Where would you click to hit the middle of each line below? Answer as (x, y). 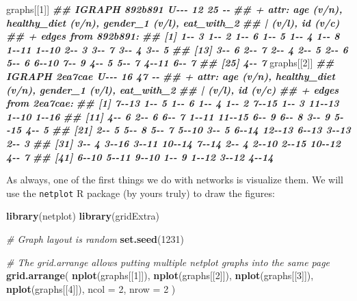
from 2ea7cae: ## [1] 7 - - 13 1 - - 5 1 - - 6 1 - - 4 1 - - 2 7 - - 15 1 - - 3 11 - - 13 (173, 103)
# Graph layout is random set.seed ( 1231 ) (95, 238)
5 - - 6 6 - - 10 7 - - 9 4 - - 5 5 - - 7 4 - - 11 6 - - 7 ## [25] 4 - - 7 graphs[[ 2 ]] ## (170, 63)
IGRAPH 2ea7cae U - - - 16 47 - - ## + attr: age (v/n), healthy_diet (171, 76)
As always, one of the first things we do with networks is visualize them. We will (175, 180)
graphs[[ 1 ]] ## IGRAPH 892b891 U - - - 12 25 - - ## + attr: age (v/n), (174, 9)
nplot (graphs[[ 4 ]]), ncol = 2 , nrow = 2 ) (91, 288)
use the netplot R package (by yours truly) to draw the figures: (141, 193)
